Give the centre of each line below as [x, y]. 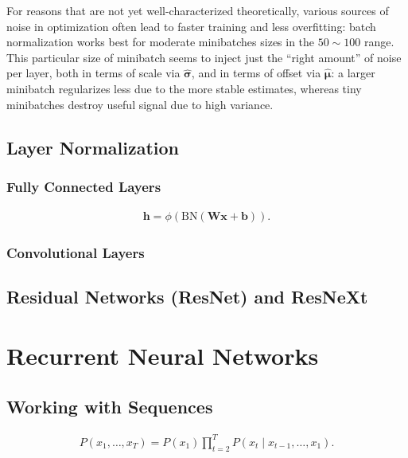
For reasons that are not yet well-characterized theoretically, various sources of [198, 10]
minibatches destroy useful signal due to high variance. [140, 104]
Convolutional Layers [76, 253]
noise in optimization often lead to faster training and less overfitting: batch [191, 26]
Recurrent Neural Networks [163, 355]
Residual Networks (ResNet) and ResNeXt [187, 297]
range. [379, 42]
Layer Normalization [93, 147]
